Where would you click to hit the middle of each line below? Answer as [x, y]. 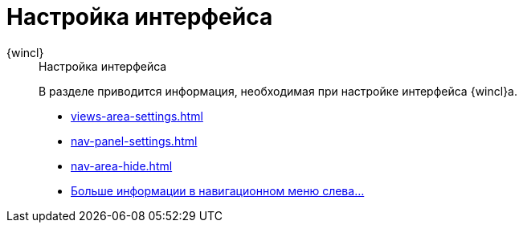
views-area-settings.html [137, 116]
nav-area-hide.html [122, 166]
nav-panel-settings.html [134, 141]
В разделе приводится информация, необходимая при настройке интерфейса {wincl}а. [278, 91]
